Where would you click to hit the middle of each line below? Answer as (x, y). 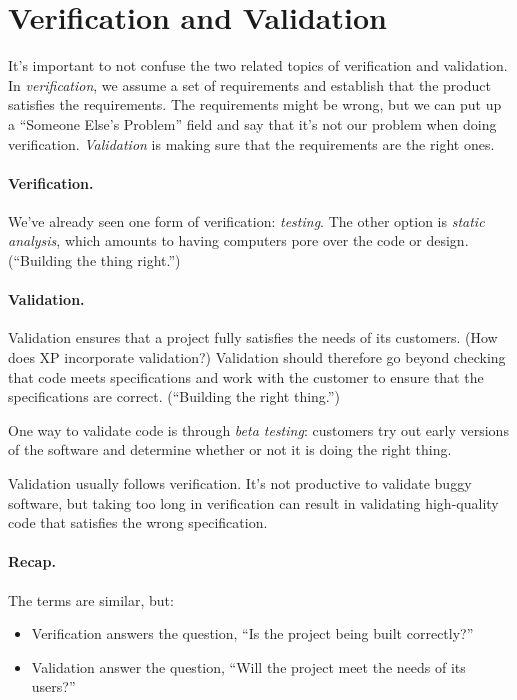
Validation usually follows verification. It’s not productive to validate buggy (240, 483)
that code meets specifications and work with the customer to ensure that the (246, 376)
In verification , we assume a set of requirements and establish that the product (249, 84)
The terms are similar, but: (91, 599)
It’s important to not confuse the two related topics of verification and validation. (258, 65)
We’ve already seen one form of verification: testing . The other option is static (246, 220)
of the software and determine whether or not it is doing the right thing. (230, 449)
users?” (53, 686)
